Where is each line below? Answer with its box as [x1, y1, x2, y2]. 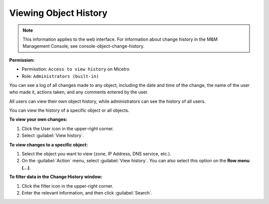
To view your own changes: [9, 117, 68, 123]
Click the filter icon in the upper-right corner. [21, 183, 114, 189]
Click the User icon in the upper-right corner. [21, 126, 114, 132]
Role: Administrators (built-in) [21, 73, 99, 79]
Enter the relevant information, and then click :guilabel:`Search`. [21, 190, 152, 196]
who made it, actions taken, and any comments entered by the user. [9, 89, 149, 95]
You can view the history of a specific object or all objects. [9, 107, 130, 114]
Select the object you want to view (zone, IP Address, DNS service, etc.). [21, 151, 171, 157]
